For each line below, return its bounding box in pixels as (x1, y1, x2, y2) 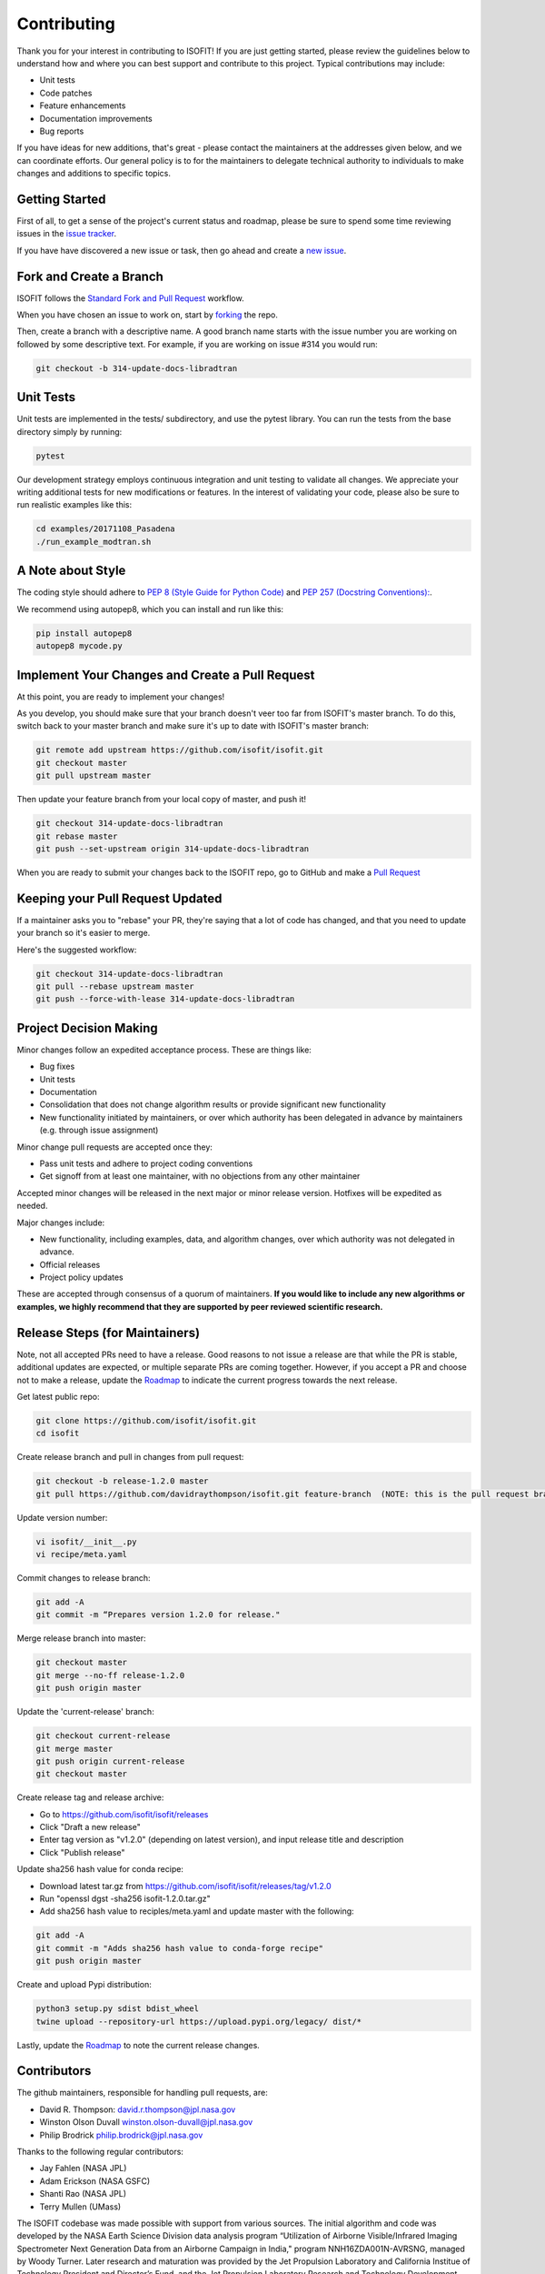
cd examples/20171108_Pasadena (35, 524, 176, 534)
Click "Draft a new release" (39, 1822, 141, 1833)
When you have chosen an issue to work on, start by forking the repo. (16, 309, 279, 320)
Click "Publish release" (39, 1846, 125, 1857)
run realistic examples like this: (16, 499, 133, 510)
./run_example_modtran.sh (35, 537, 152, 547)
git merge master (35, 1743, 114, 1754)
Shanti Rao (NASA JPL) (39, 2188, 127, 2199)
